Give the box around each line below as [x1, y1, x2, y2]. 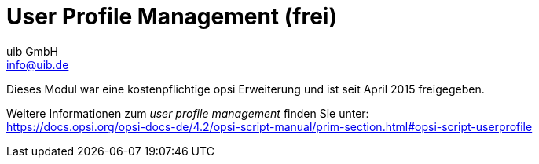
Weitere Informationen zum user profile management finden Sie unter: [6, 106, 369, 120]
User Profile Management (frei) [6, 3, 337, 30]
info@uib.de [6, 57, 69, 71]
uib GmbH [6, 44, 58, 58]
